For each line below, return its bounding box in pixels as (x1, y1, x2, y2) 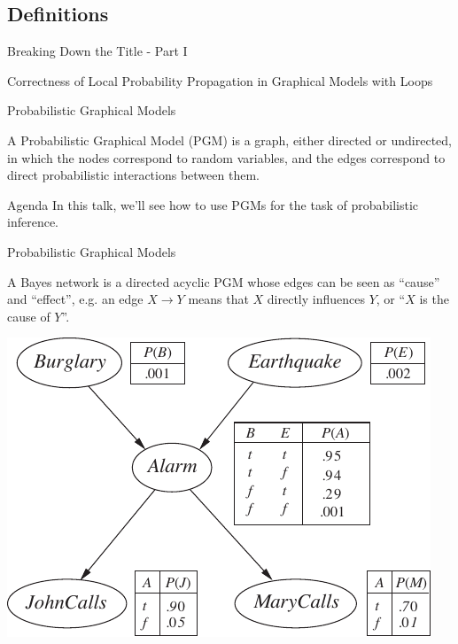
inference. (7, 213, 58, 231)
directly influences (267, 290, 365, 308)
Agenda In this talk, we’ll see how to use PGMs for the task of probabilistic (7, 195, 418, 213)
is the (419, 290, 449, 308)
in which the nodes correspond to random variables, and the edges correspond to (7, 148, 446, 167)
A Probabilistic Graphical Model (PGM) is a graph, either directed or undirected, (7, 130, 452, 149)
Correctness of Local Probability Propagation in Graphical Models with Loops (7, 71, 433, 89)
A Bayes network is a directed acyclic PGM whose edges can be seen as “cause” (7, 272, 440, 291)
